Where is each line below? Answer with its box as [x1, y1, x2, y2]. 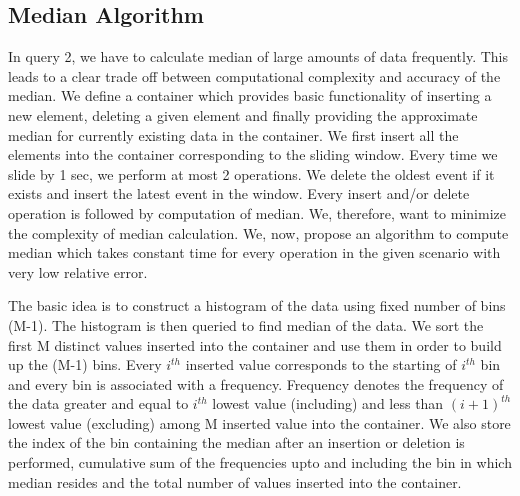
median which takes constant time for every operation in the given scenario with [8, 242, 501, 263]
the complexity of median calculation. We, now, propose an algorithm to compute [8, 222, 509, 243]
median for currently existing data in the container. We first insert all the [8, 124, 459, 145]
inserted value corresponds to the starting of [185, 354, 457, 375]
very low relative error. [8, 261, 148, 282]
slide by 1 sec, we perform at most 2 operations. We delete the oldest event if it [8, 163, 495, 184]
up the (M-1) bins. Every [8, 354, 162, 375]
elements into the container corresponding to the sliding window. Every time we [8, 144, 498, 165]
